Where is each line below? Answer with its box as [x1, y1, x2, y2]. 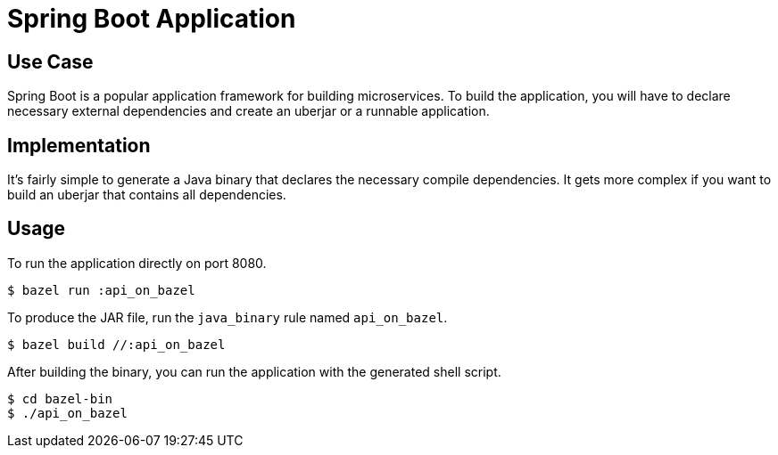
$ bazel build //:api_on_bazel [7, 337, 226, 352]
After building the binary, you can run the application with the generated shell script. [7, 363, 501, 379]
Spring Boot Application [7, 4, 296, 34]
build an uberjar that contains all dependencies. [7, 187, 286, 203]
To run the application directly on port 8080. [7, 255, 267, 271]
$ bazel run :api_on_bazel [7, 282, 195, 297]
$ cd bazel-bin [7, 391, 113, 406]
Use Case [7, 50, 94, 73]
